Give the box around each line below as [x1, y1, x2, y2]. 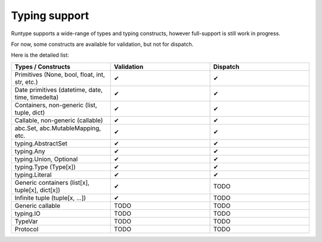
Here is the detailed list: [11, 51, 69, 59]
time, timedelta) [14, 93, 59, 101]
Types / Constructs [14, 63, 71, 71]
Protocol [14, 225, 39, 233]
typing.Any [14, 147, 46, 155]
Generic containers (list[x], [14, 178, 89, 187]
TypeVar [14, 217, 38, 225]
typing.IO [14, 209, 41, 218]
